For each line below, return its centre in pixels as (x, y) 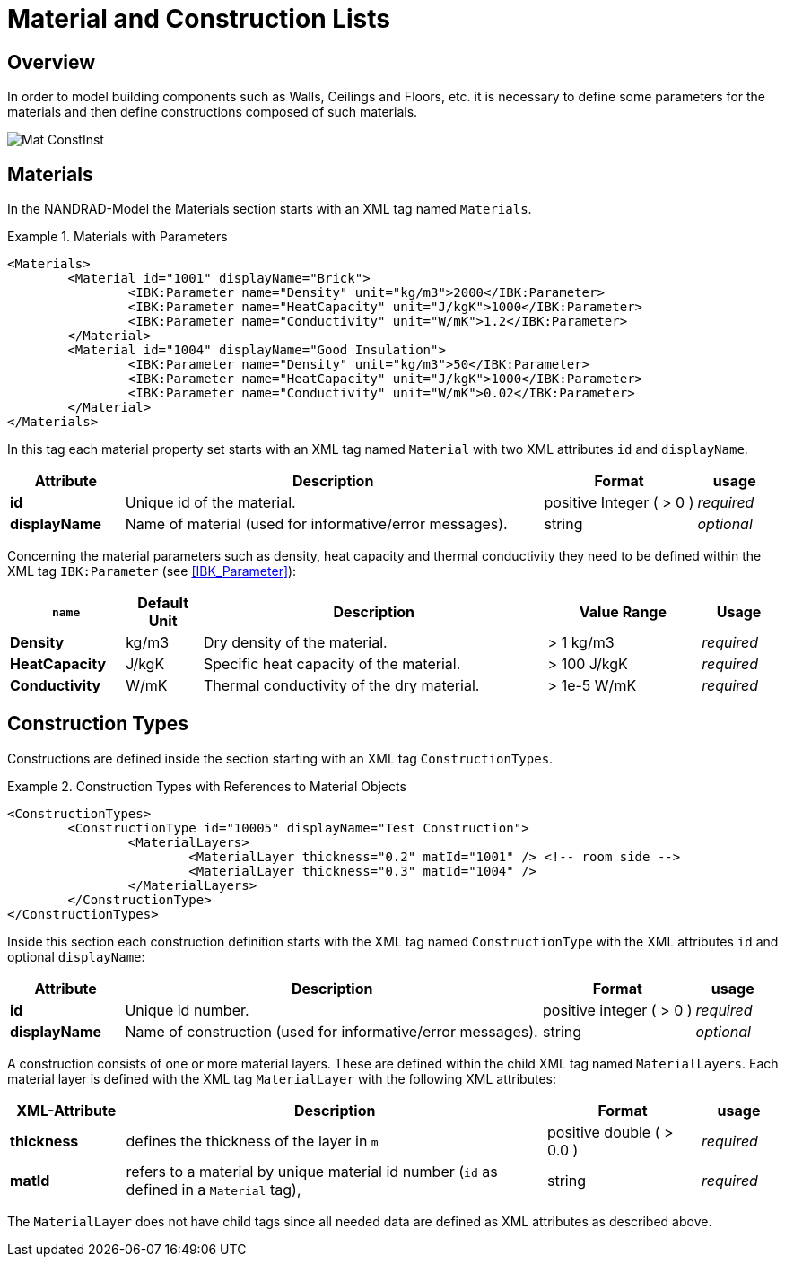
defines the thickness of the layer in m (252, 1141)
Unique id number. (187, 1010)
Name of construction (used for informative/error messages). (331, 1031)
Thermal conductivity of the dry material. (341, 686)
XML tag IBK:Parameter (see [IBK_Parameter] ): (152, 571)
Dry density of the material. (295, 643)
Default (163, 603)
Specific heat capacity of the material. (332, 664)
